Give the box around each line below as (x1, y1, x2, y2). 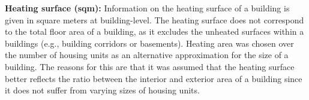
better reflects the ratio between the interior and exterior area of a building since (5, 72, 302, 84)
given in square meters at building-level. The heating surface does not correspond (5, 13, 304, 26)
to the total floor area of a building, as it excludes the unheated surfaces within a (5, 25, 304, 38)
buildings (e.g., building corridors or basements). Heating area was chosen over (5, 37, 294, 49)
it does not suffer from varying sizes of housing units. (5, 84, 200, 96)
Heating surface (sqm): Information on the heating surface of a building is (5, 2, 290, 14)
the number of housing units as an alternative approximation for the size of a (5, 49, 289, 61)
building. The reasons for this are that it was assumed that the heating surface (5, 60, 295, 72)
